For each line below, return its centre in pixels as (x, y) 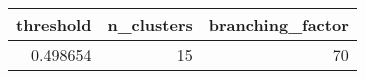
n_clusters (150, 24)
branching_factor (278, 24)
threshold (54, 24)
